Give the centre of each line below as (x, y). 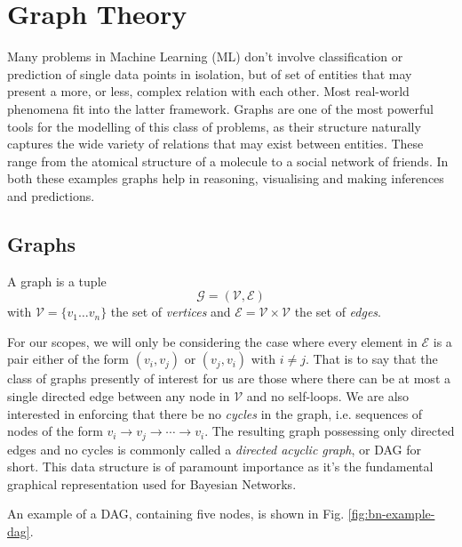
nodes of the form (55, 431)
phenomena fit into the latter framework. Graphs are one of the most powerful (220, 108)
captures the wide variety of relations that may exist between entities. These (215, 144)
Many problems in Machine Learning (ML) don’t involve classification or (205, 56)
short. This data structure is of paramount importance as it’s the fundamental (220, 467)
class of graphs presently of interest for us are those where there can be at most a (229, 378)
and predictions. (51, 195)
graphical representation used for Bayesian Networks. (152, 483)
